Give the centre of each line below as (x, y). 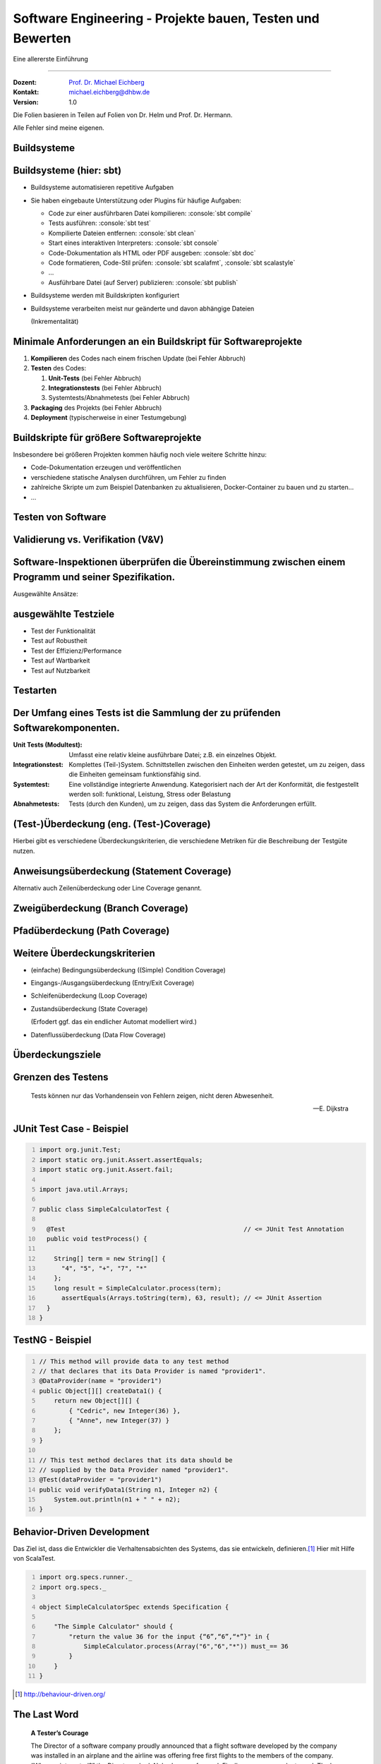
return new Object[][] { (97, 1401)
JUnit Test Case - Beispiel (71, 1129)
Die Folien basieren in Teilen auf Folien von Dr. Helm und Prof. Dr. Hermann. (123, 115)
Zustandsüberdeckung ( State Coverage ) (89, 1008)
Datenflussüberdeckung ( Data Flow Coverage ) (98, 1034)
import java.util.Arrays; (84, 1189)
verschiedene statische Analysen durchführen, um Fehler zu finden (128, 477)
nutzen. (24, 851)
